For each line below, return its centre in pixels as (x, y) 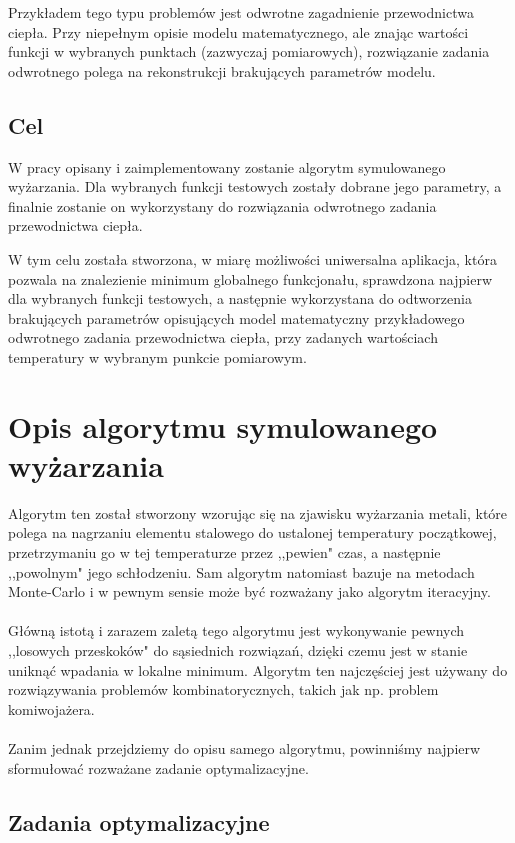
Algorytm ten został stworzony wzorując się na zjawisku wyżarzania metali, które (258, 512)
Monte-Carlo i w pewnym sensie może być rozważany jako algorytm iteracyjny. (249, 591)
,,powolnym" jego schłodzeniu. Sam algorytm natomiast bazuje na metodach (241, 571)
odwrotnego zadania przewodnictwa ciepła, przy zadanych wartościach (223, 337)
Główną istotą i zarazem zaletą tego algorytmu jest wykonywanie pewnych (236, 630)
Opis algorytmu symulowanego (223, 425)
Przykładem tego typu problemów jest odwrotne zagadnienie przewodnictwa (241, 12)
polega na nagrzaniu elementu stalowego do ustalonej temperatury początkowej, (252, 532)
